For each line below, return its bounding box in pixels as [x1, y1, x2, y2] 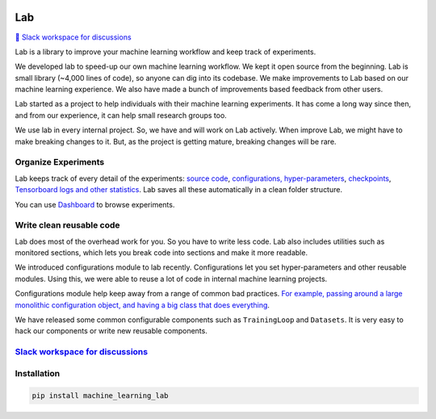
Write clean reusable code [15, 220, 120, 231]
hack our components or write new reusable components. [15, 326, 208, 336]
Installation [15, 367, 61, 379]
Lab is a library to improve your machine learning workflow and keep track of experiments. [15, 47, 317, 57]
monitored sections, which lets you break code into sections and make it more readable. [15, 248, 308, 258]
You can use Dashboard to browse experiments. [15, 199, 175, 209]
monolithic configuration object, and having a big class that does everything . [15, 300, 270, 310]
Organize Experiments [15, 157, 105, 168]
